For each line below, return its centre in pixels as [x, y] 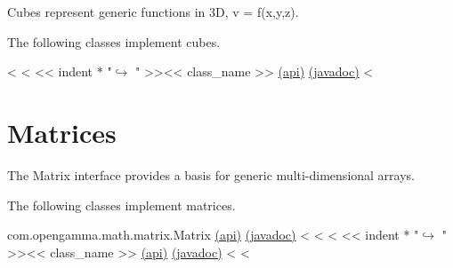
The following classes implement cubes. [114, 41]
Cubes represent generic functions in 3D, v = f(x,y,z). [153, 12]
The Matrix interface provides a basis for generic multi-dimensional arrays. [211, 174]
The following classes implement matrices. [121, 205]
